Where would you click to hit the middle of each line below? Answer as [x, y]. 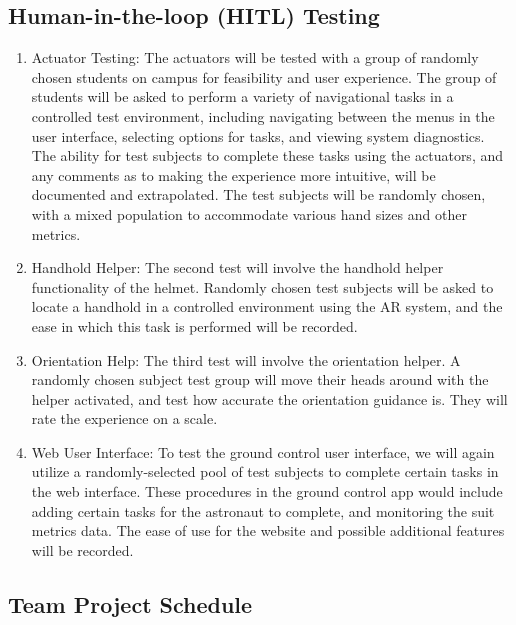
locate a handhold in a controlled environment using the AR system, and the [267, 306]
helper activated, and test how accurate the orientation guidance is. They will [269, 398]
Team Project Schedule [130, 603]
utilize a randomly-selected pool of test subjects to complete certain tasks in [265, 471]
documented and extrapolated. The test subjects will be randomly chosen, [258, 194]
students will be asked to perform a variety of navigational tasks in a [242, 96]
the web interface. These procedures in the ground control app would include [267, 491]
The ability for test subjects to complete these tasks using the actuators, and [267, 155]
